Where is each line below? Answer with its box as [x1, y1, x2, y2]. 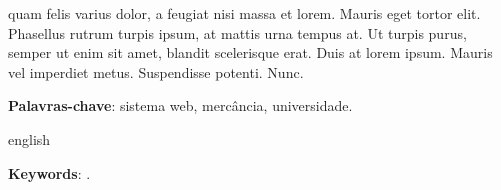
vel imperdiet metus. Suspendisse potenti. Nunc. [8, 61, 304, 82]
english [8, 128, 51, 149]
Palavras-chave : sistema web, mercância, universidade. [8, 95, 353, 116]
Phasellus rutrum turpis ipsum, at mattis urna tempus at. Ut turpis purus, [8, 22, 467, 43]
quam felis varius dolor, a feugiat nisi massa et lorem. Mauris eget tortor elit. [8, 3, 481, 23]
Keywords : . [8, 162, 91, 183]
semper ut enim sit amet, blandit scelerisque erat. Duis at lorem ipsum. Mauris [8, 42, 493, 63]
